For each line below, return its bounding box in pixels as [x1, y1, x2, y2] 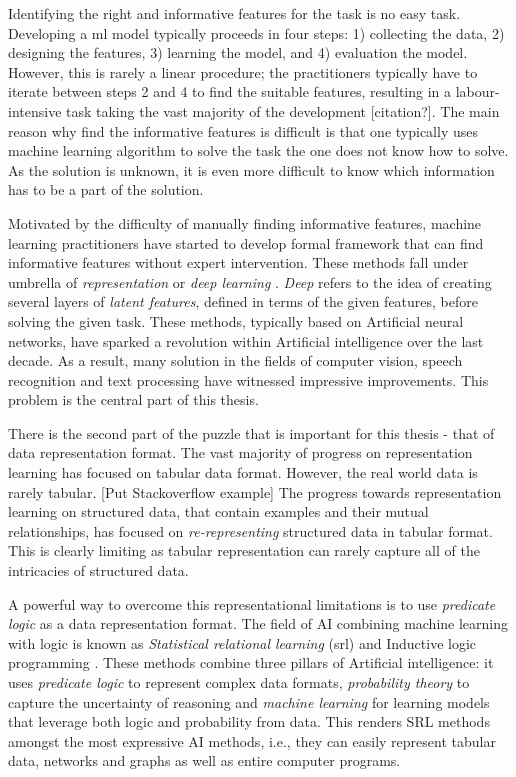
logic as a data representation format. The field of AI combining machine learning [8, 613, 509, 634]
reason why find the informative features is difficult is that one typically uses [8, 120, 478, 141]
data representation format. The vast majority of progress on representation [8, 442, 473, 463]
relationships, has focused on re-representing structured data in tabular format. [8, 520, 493, 541]
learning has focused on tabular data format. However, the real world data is [8, 462, 478, 483]
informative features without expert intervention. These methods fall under [8, 252, 469, 273]
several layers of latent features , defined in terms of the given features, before [8, 291, 478, 312]
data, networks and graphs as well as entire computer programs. [8, 750, 401, 771]
